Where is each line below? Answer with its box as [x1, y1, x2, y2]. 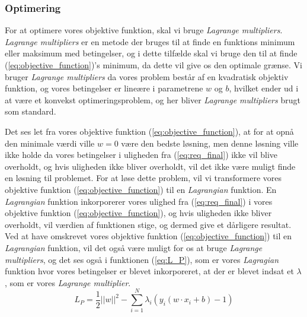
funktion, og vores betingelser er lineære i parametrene [5, 82, 203, 94]
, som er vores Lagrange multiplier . [5, 276, 131, 289]
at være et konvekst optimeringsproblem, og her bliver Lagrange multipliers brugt [5, 93, 300, 106]
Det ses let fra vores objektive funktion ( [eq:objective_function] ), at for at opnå [5, 125, 294, 137]
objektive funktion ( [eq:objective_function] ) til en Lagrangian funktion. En [5, 183, 277, 195]
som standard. [5, 105, 56, 118]
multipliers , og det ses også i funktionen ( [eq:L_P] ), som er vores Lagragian [5, 253, 279, 265]
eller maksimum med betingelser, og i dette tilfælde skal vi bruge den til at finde [5, 47, 298, 59]
